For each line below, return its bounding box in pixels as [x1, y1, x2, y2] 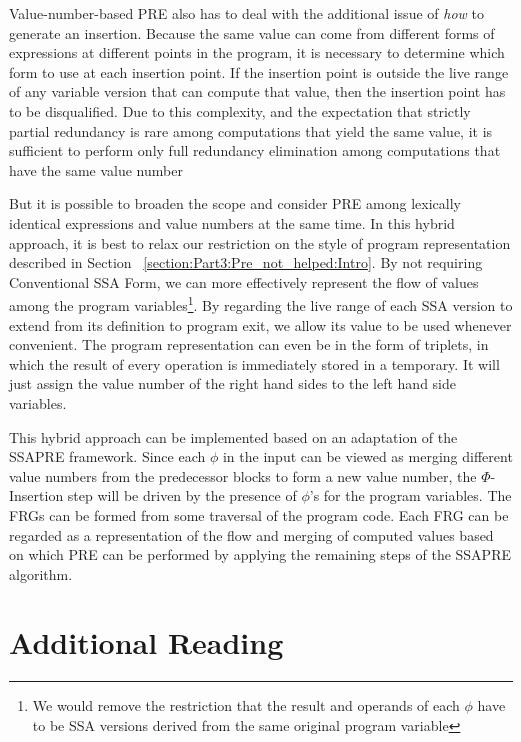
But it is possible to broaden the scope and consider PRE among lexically [9, 193, 461, 214]
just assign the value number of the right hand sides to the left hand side [9, 373, 456, 394]
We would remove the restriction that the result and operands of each [32, 695, 460, 716]
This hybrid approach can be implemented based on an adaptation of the [9, 426, 458, 447]
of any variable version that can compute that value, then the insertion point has [9, 81, 506, 102]
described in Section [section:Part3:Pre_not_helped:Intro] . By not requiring [9, 252, 483, 273]
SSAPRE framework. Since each [9, 446, 206, 467]
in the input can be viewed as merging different [222, 446, 513, 467]
